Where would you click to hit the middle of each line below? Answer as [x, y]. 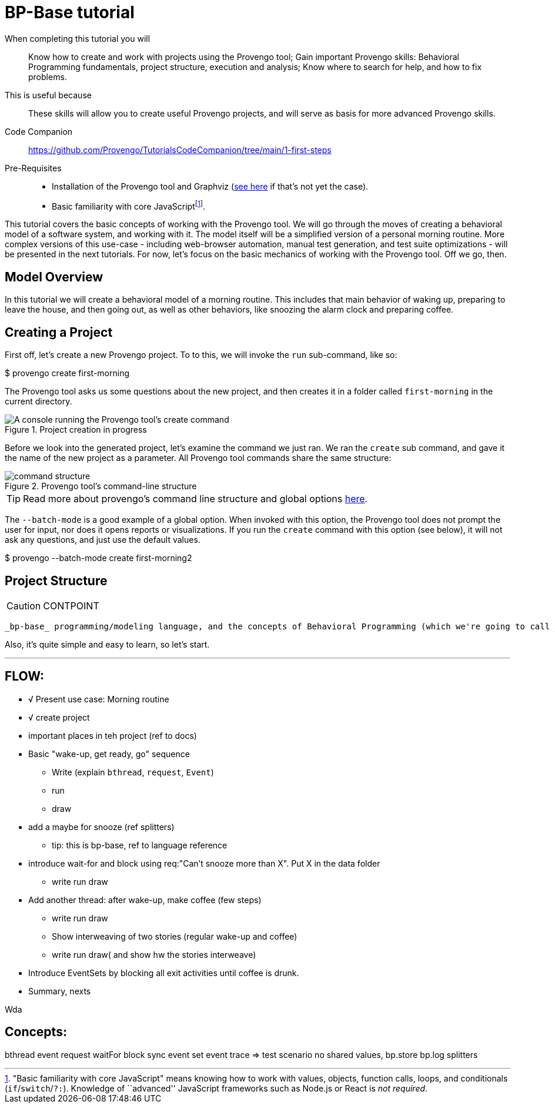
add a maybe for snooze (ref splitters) [101, 827]
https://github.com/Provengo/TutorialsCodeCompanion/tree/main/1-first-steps [180, 150]
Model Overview [54, 277]
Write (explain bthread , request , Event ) [133, 772]
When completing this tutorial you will [78, 38]
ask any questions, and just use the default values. [103, 540]
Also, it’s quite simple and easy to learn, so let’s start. [107, 644]
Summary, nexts [60, 991]
